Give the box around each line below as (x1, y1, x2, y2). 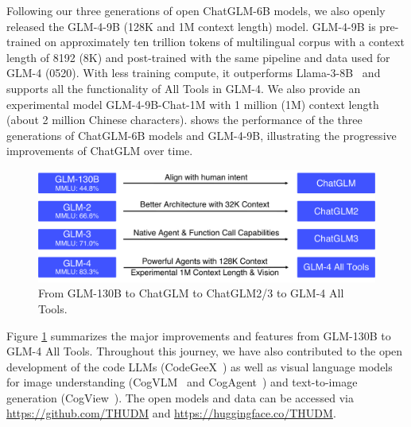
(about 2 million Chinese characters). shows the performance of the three (6, 111, 363, 128)
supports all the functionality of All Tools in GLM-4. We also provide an (6, 80, 361, 96)
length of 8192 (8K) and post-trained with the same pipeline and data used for (6, 49, 390, 65)
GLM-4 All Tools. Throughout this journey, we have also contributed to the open (6, 343, 403, 359)
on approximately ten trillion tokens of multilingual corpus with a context (45, 33, 405, 50)
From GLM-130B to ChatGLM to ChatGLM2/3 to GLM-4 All (38, 285, 344, 301)
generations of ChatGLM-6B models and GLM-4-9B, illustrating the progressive (6, 126, 397, 143)
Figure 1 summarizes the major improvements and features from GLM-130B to (6, 327, 391, 344)
